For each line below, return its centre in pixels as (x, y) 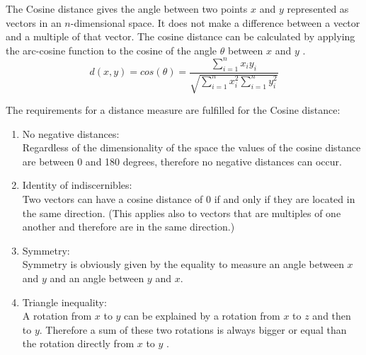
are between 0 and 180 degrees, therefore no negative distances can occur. (182, 161)
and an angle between (97, 278)
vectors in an (34, 22)
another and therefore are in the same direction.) (128, 227)
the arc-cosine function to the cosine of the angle (111, 50)
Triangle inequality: (64, 302)
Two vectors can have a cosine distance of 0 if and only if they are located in (189, 199)
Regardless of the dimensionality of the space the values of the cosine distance (191, 147)
